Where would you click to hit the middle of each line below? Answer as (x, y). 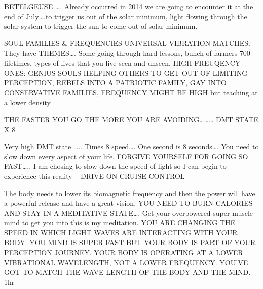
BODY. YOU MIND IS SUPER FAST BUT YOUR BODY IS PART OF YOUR (130, 242)
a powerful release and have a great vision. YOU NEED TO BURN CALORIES (128, 203)
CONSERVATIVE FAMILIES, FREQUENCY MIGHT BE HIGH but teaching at (131, 92)
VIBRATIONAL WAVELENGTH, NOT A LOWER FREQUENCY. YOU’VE (126, 262)
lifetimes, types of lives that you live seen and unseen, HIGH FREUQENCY (122, 62)
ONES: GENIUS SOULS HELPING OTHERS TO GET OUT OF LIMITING (126, 73)
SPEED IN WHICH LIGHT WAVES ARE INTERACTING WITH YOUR (121, 232)
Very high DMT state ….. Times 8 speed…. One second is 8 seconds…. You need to (131, 146)
